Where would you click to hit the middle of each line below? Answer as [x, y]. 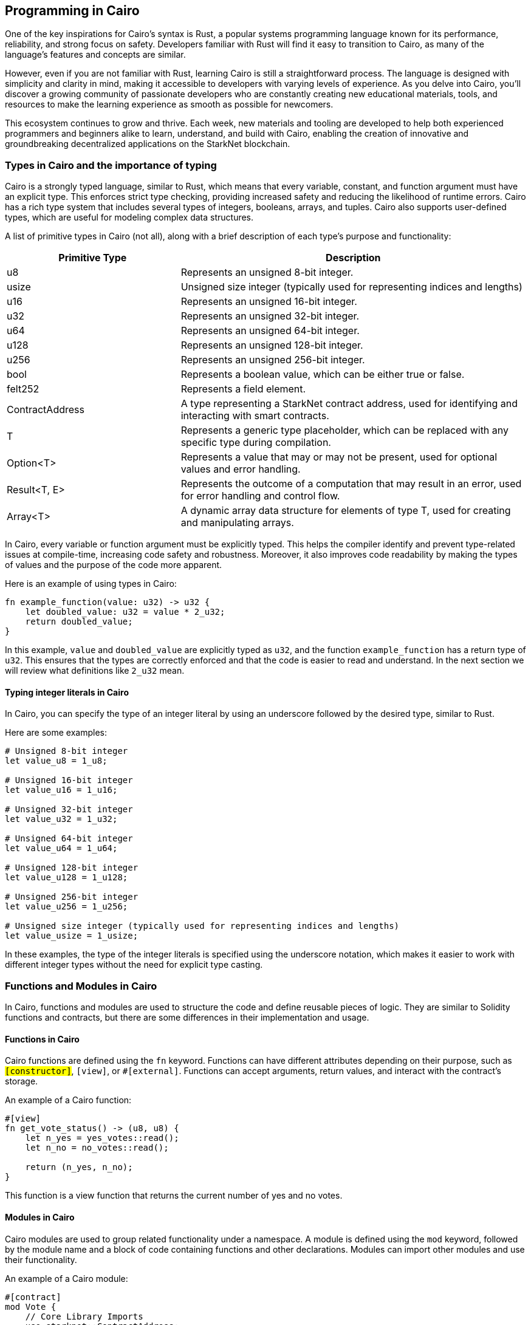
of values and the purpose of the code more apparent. [114, 565]
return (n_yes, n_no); [79, 1167]
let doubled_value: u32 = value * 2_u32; [125, 612]
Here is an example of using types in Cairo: [91, 584]
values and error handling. [241, 469]
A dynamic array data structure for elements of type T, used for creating [346, 511]
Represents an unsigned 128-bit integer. [272, 345]
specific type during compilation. [256, 443]
